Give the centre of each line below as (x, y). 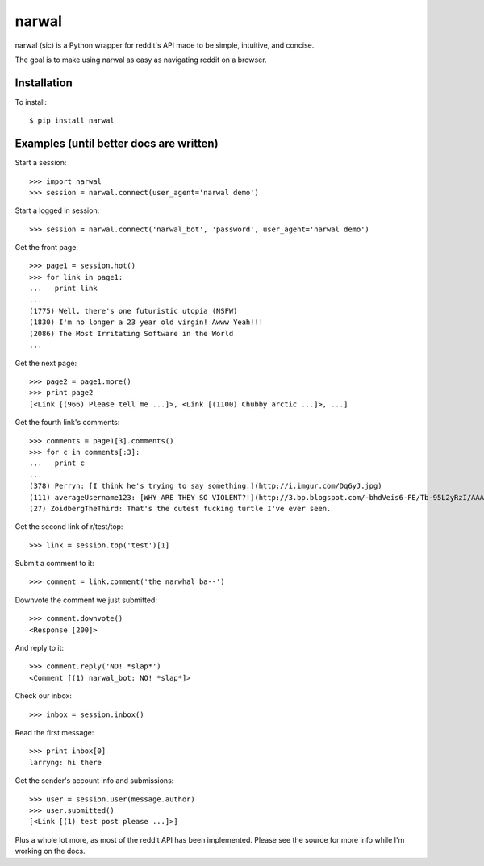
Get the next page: (46, 363)
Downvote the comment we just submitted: (86, 600)
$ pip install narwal (72, 121)
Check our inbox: (44, 696)
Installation (44, 83)
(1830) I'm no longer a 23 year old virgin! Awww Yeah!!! (146, 322)
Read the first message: (54, 732)
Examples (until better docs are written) (117, 144)
